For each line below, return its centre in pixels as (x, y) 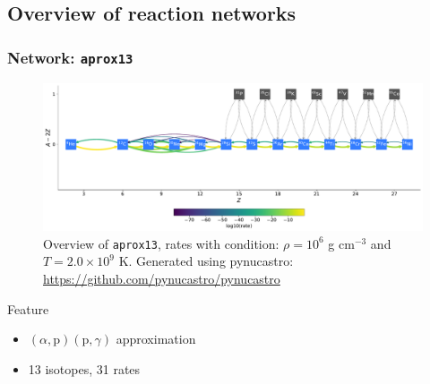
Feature (28, 308)
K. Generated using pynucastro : (206, 261)
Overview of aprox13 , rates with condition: (161, 243)
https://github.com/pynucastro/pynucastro (162, 279)
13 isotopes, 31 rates (84, 368)
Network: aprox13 (70, 57)
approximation (156, 339)
